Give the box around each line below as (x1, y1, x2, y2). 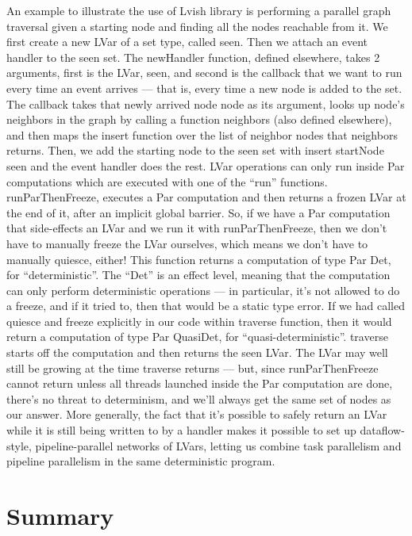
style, (6, 437, 32, 454)
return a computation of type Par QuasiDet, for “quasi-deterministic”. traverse (6, 328, 388, 345)
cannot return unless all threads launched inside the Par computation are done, (6, 375, 393, 392)
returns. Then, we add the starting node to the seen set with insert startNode (6, 142, 384, 159)
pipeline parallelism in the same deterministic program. (6, 453, 275, 469)
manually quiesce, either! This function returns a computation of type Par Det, (6, 251, 391, 267)
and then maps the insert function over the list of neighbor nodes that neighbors (6, 126, 398, 143)
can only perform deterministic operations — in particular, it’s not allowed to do (6, 281, 400, 298)
